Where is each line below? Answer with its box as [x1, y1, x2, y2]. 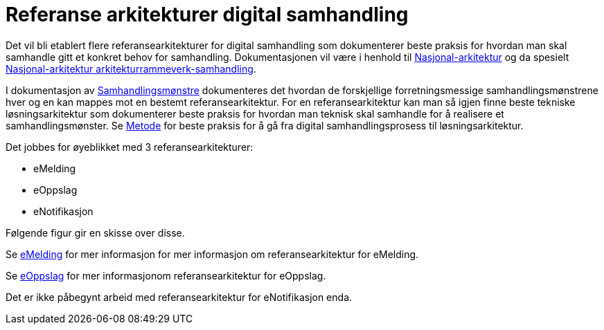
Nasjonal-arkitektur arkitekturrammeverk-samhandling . [6, 62, 256, 75]
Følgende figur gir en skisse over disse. [6, 226, 185, 239]
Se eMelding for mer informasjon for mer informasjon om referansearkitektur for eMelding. [6, 248, 419, 260]
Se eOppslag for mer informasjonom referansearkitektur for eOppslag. [6, 269, 326, 282]
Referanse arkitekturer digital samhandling [6, 3, 409, 26]
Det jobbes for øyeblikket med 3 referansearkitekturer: [6, 140, 254, 153]
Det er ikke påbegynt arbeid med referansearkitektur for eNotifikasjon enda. [6, 291, 353, 303]
